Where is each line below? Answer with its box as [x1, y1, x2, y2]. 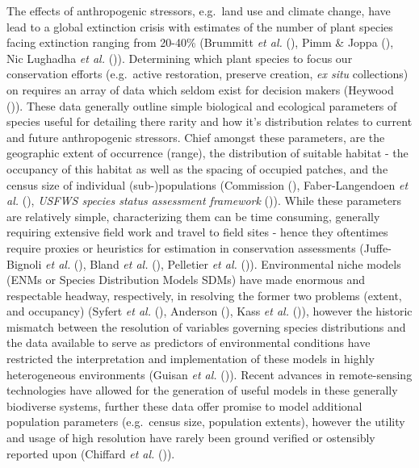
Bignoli [6, 255, 42, 272]
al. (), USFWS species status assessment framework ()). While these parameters [6, 192, 401, 209]
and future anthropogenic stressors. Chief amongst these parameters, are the [6, 128, 385, 145]
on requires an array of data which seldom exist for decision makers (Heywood [6, 81, 394, 98]
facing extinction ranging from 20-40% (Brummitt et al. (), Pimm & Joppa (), [6, 34, 394, 51]
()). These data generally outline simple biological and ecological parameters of [6, 97, 397, 114]
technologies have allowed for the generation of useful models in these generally [6, 382, 398, 399]
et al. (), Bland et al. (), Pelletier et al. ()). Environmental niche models [45, 255, 401, 272]
